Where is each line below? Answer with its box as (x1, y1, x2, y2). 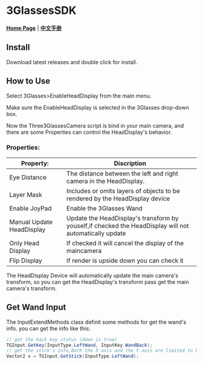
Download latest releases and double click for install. (6, 58, 138, 65)
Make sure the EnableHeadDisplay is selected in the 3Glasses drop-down (6, 104, 189, 111)
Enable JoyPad (9, 204, 52, 212)
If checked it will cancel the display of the (66, 238, 184, 247)
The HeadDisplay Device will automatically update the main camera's (6, 272, 179, 279)
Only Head (9, 238, 40, 247)
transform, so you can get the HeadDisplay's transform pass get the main (6, 278, 189, 285)
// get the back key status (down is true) (6, 337, 118, 343)
